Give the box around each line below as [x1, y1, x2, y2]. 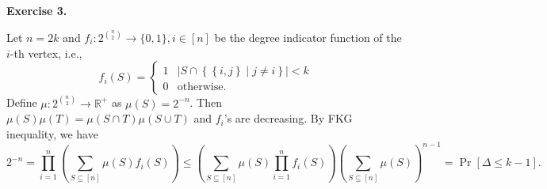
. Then [189, 94, 223, 111]
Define [6, 94, 37, 111]
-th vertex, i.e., [10, 44, 82, 61]
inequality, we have [6, 125, 98, 142]
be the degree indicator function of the [214, 29, 402, 46]
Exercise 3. [6, 2, 67, 18]
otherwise [177, 81, 224, 93]
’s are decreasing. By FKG [224, 110, 353, 127]
